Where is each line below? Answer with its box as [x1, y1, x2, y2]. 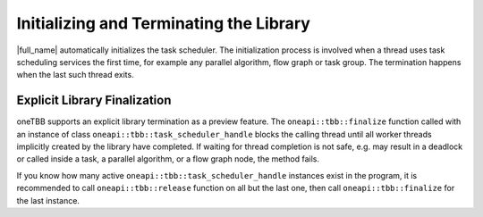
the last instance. [16, 195, 80, 205]
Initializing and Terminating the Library [16, 13, 310, 33]
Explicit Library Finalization [16, 93, 172, 108]
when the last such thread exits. [16, 70, 134, 80]
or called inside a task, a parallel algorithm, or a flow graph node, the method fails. [16, 154, 319, 164]
